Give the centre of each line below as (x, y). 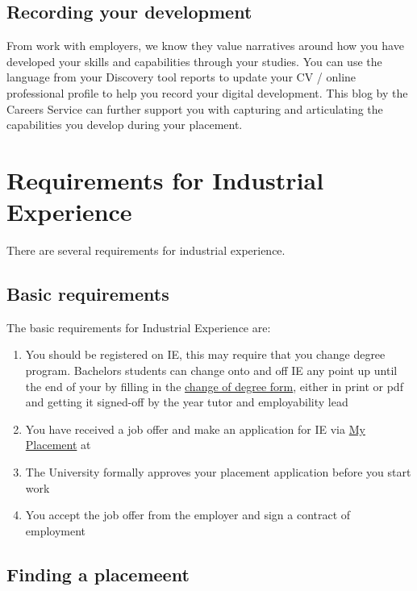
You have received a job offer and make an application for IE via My (195, 429)
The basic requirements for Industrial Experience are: (139, 327)
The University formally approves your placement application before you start (218, 472)
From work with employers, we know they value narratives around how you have (205, 46)
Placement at (58, 445)
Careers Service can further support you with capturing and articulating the (195, 108)
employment (56, 530)
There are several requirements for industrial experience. (146, 250)
